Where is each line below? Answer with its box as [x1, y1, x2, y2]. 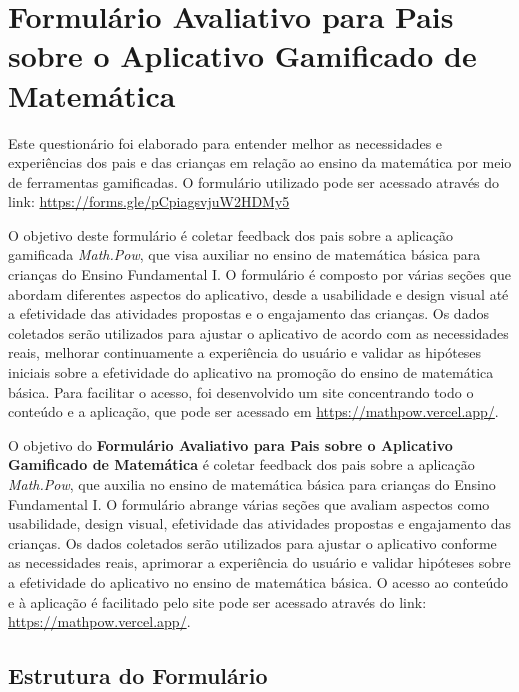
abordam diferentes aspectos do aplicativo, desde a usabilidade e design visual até [8, 283, 509, 304]
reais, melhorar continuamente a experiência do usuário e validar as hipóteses [8, 342, 482, 363]
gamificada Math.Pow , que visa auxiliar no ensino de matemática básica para [8, 244, 481, 265]
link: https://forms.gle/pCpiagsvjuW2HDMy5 [8, 191, 290, 212]
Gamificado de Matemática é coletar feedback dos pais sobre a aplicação [8, 454, 475, 475]
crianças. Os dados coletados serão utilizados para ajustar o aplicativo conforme [8, 532, 497, 553]
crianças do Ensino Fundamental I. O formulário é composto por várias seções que [8, 264, 512, 285]
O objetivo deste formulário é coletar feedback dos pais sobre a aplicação [8, 224, 453, 245]
